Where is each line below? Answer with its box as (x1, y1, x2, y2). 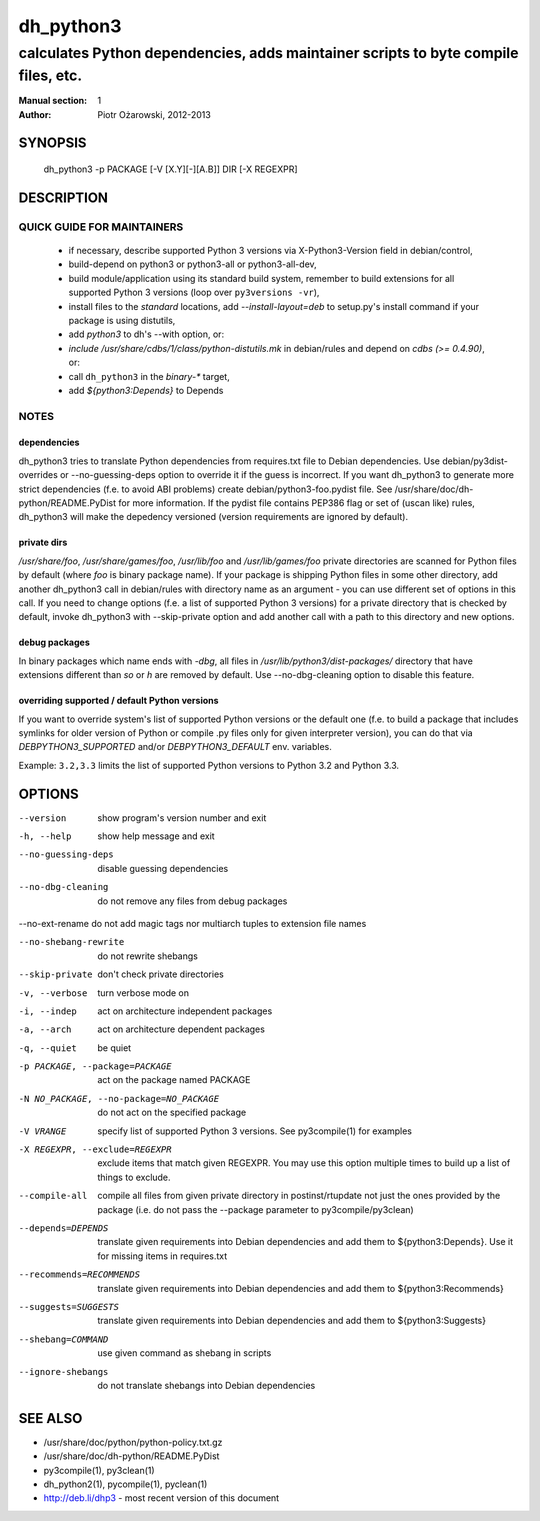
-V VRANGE (18, 1125, 67, 1137)
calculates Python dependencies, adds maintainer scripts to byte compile (18, 44, 519, 62)
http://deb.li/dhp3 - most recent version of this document (43, 1492, 280, 1504)
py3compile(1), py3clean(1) (43, 1464, 155, 1476)
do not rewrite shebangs (97, 950, 199, 962)
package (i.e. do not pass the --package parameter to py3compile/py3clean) (97, 1203, 414, 1215)
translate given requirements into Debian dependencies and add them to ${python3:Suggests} (97, 1315, 487, 1327)
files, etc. (18, 66, 83, 85)
